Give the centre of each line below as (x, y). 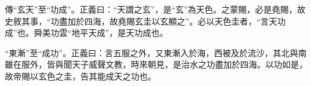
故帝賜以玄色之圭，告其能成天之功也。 (80, 76)
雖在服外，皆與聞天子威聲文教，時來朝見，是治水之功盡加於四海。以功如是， (156, 64)
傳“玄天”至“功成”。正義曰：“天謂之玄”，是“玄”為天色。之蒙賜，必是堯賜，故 (155, 9)
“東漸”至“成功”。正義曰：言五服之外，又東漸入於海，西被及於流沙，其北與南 (156, 52)
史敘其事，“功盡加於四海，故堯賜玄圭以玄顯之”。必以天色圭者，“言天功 (145, 21)
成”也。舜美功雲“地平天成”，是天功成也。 (86, 33)
